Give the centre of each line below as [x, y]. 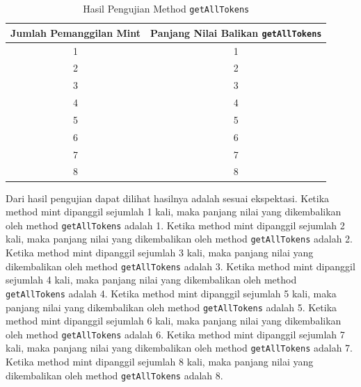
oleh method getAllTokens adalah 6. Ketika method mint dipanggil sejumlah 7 [175, 334]
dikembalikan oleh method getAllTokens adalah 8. [114, 375]
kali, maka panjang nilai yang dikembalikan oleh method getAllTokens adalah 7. [179, 348]
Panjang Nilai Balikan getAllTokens [236, 32]
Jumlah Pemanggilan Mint [76, 32]
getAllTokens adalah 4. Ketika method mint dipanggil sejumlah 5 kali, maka [171, 293]
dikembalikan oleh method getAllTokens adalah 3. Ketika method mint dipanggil [180, 266]
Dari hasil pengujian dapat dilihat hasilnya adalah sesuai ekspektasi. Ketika [168, 198]
